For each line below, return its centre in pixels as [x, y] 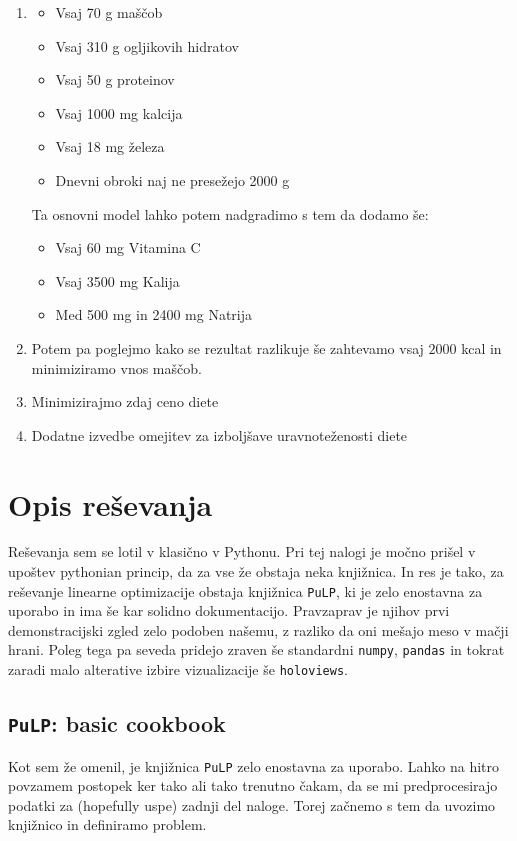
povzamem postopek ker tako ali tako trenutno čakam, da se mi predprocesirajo [253, 785]
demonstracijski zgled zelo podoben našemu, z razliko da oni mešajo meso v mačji [258, 629]
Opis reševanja [110, 503]
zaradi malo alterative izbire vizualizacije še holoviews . [178, 669]
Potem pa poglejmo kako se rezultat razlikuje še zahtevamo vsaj [227, 347]
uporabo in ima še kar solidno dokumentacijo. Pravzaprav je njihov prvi [229, 610]
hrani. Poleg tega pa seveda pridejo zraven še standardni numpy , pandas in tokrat [256, 649]
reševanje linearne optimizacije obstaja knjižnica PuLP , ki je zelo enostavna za [245, 590]
